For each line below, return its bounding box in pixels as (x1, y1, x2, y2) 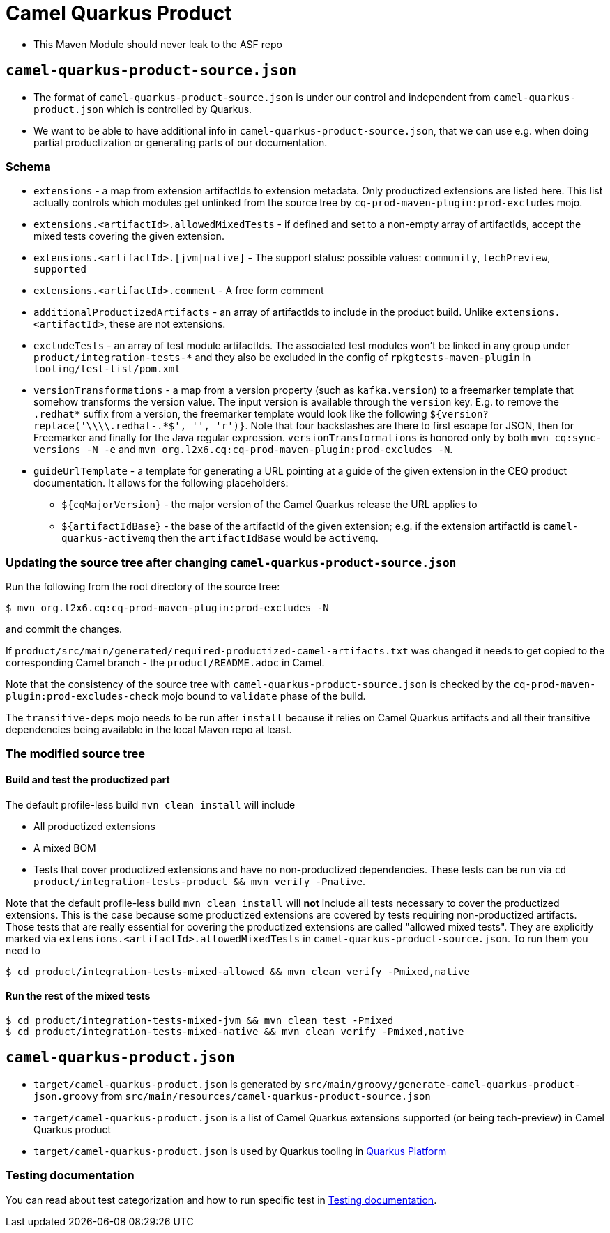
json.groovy (33, 1090, 98, 1102)
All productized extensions (33, 820, 155, 832)
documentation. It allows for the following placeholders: (33, 477, 289, 489)
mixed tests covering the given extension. (33, 230, 224, 243)
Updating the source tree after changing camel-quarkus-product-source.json (6, 555, 457, 569)
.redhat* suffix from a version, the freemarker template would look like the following (33, 408, 427, 420)
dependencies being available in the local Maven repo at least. (6, 723, 292, 736)
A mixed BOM (33, 841, 96, 854)
